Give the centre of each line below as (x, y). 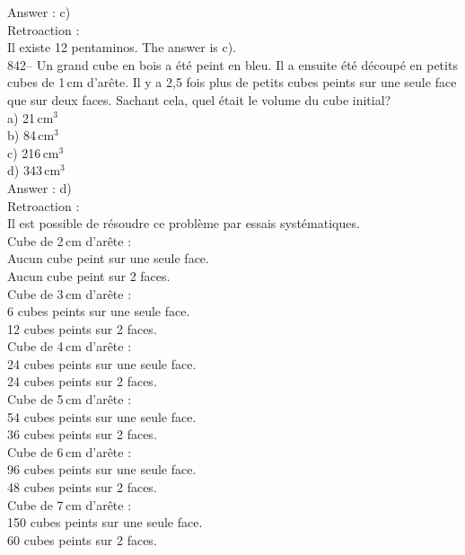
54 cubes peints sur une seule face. (102, 416)
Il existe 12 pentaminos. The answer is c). (122, 47)
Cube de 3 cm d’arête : (70, 293)
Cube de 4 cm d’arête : (70, 346)
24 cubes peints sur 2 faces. (82, 381)
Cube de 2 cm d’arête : (70, 240)
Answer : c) (39, 12)
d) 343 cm (34, 170)
